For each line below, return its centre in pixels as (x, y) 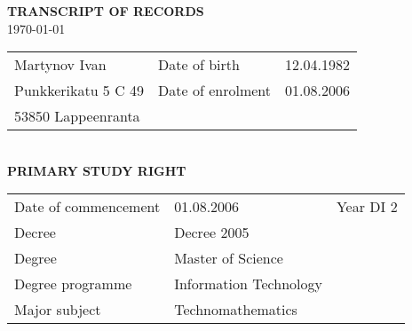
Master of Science (229, 258)
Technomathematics (236, 310)
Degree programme (73, 284)
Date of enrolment (215, 91)
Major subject (58, 310)
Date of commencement (87, 207)
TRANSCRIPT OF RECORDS (106, 11)
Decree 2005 (212, 232)
